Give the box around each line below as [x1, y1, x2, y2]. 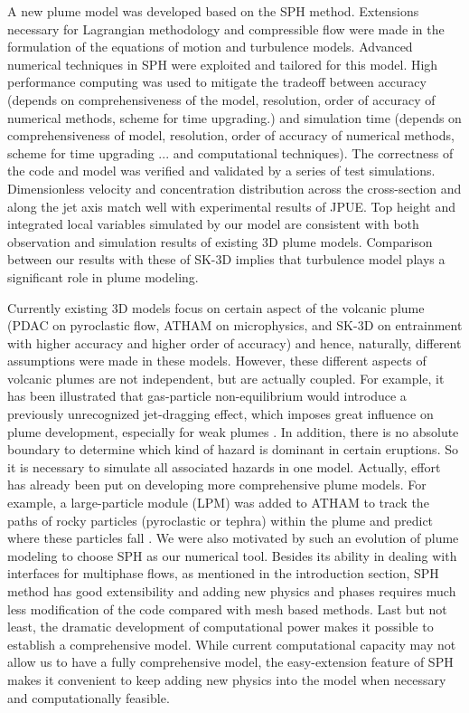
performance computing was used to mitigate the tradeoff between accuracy [7, 72, 427, 91]
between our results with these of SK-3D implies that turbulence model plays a [7, 250, 446, 269]
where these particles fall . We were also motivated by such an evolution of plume [7, 528, 459, 547]
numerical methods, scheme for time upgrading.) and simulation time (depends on [7, 108, 462, 127]
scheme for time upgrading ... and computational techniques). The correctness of [7, 143, 454, 162]
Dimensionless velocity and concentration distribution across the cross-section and [7, 178, 462, 197]
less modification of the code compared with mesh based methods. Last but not [7, 599, 447, 618]
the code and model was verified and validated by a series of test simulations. [7, 161, 436, 180]
